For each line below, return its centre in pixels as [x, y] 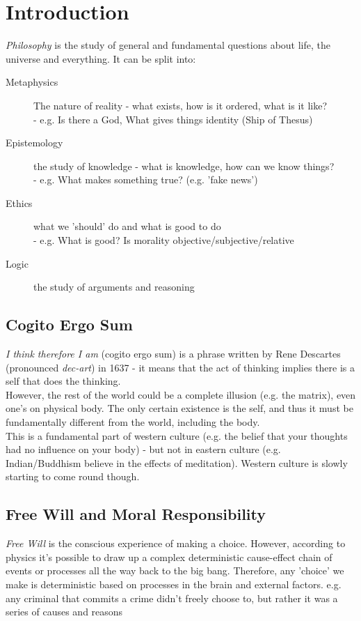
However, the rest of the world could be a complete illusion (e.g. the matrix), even [181, 394]
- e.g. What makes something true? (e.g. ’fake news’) [146, 179]
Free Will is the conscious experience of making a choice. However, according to [176, 543]
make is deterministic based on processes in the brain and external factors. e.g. [174, 584]
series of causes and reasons [64, 612]
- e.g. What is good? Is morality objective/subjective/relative [164, 240]
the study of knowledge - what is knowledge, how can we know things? [184, 166]
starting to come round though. [73, 476]
